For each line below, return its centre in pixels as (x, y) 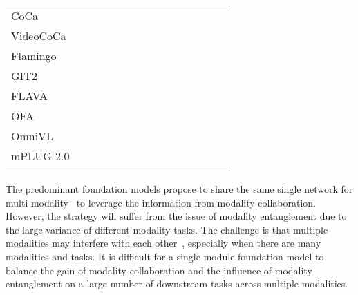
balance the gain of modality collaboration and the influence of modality (159, 270)
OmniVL (32, 136)
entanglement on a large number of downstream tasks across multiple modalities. (177, 284)
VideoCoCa (39, 36)
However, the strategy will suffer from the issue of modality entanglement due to (176, 216)
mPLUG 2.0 (40, 156)
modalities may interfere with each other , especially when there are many (163, 243)
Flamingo (34, 56)
